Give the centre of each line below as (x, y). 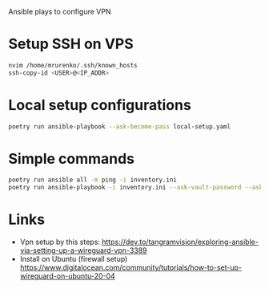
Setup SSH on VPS (71, 44)
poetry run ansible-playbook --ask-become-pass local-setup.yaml (119, 126)
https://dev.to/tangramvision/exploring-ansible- (180, 242)
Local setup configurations (100, 105)
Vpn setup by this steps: (60, 242)
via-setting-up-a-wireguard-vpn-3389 (83, 250)
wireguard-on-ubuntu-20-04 (68, 276)
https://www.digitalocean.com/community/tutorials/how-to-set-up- (131, 267)
